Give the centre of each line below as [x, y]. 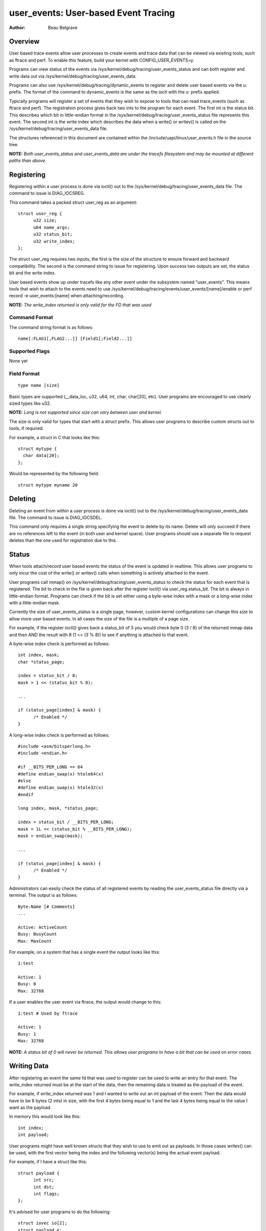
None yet [18, 361]
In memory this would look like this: [45, 1117]
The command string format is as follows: [51, 327]
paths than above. [28, 161]
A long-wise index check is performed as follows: [59, 735]
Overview [24, 42]
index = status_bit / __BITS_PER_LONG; [66, 822]
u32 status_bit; [53, 234]
